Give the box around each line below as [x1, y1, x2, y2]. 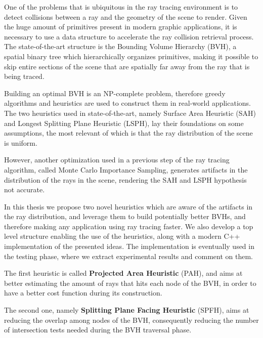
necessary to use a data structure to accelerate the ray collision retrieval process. [4, 31, 254, 41]
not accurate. [4, 184, 45, 195]
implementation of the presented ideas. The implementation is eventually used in [4, 241, 254, 251]
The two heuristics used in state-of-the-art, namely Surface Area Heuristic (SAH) [4, 107, 256, 118]
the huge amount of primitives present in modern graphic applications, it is [4, 21, 237, 32]
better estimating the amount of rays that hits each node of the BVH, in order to [4, 277, 256, 288]
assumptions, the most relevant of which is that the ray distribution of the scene [4, 128, 253, 138]
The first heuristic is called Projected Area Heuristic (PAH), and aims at [4, 268, 243, 278]
